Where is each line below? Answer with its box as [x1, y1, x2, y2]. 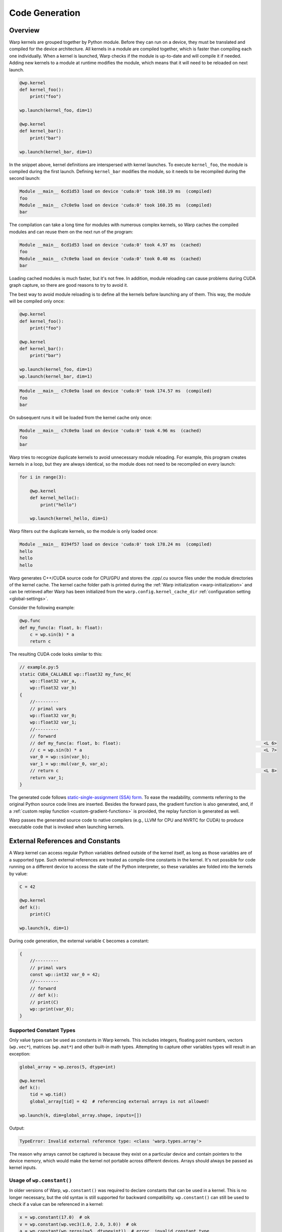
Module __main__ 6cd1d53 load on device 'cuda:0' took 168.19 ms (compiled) [19, 189, 212, 194]
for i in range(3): [19, 475, 67, 480]
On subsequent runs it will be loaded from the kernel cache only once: [9, 414, 152, 420]
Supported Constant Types [9, 1027, 76, 1033]
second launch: [9, 175, 40, 181]
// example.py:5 [19, 664, 59, 670]
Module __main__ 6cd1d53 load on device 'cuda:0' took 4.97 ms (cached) [19, 242, 202, 247]
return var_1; [30, 775, 64, 781]
